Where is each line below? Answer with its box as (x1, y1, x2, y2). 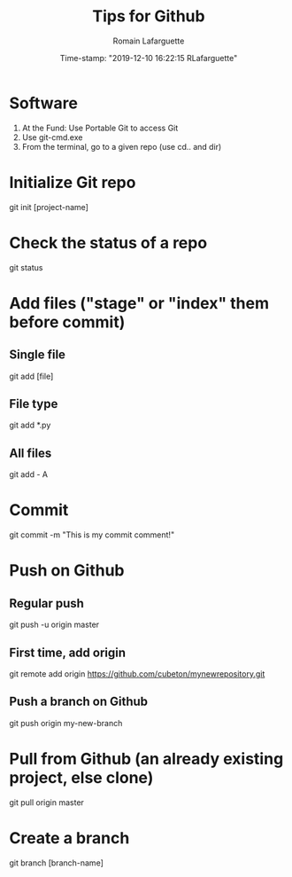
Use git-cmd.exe (21, 131, 83, 143)
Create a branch (9, 827, 130, 848)
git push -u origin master (9, 619, 100, 630)
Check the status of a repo (9, 232, 208, 253)
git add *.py (9, 419, 51, 431)
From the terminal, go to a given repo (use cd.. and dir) (21, 141, 222, 152)
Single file (9, 348, 66, 363)
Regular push (9, 596, 84, 611)
